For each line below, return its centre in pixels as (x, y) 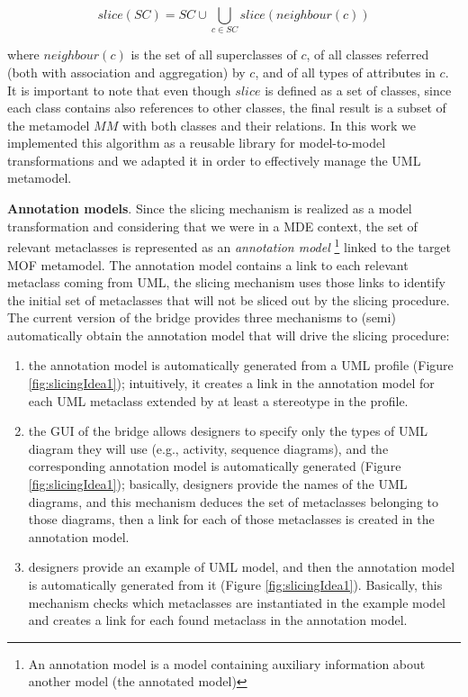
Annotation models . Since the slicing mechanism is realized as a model (210, 208)
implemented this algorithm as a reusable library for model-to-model (197, 143)
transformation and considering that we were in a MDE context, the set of (212, 226)
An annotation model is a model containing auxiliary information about (227, 663)
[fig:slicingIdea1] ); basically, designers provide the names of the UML (218, 484)
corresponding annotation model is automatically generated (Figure (215, 466)
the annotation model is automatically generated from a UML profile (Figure (241, 365)
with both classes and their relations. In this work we (269, 125)
